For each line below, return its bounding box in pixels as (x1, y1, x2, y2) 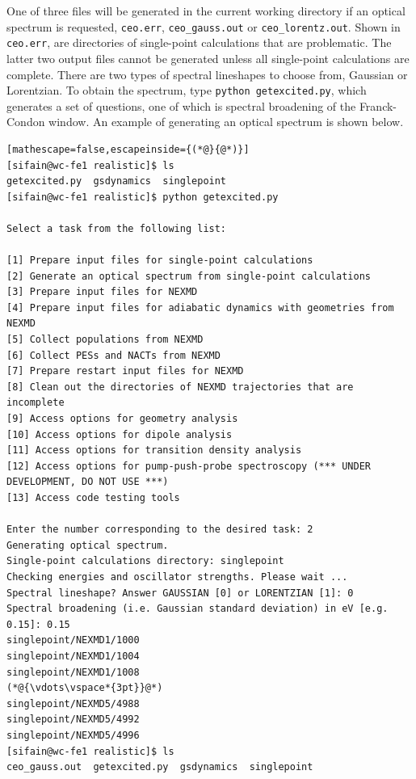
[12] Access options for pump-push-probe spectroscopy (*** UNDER (6, 460, 372, 472)
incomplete (6, 397, 65, 409)
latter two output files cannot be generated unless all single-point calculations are (6, 49, 410, 66)
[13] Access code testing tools (6, 492, 180, 503)
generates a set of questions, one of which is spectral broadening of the (6, 97, 356, 114)
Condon (6, 113, 45, 130)
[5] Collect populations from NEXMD (6, 334, 204, 346)
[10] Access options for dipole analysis (6, 428, 233, 440)
